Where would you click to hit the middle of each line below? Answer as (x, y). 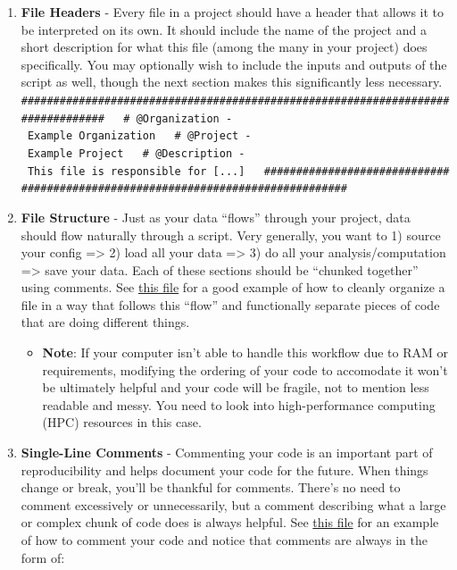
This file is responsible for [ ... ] (136, 171)
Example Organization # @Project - (139, 136)
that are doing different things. (105, 322)
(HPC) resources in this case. (122, 422)
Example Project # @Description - (136, 153)
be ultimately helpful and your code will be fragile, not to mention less (236, 387)
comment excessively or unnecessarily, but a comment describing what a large (233, 504)
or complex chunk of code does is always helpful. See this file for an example (230, 522)
